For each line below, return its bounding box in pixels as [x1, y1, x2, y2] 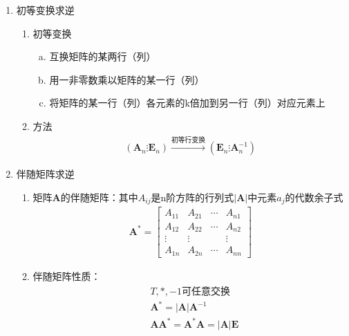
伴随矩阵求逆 [16, 167, 75, 181]
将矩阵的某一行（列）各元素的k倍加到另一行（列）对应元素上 [49, 95, 326, 110]
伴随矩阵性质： [32, 268, 101, 283]
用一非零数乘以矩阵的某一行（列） [49, 72, 205, 86]
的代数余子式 [285, 189, 343, 204]
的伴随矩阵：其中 [60, 189, 138, 204]
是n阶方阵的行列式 [151, 189, 234, 204]
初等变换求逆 [16, 3, 75, 17]
